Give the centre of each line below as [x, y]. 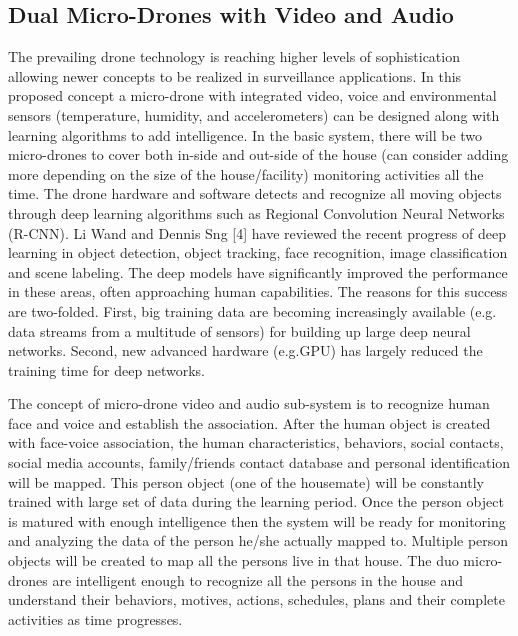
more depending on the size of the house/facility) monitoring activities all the [246, 173]
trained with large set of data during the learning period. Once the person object [256, 501]
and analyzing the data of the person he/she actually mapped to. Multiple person [258, 540]
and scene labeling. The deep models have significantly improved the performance [258, 271]
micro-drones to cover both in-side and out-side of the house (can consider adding [258, 154]
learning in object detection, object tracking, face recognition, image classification [258, 252]
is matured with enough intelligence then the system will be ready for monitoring [257, 520]
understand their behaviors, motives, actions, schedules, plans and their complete [256, 599]
